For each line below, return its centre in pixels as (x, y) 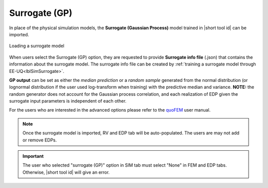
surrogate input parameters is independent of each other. (68, 101)
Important (33, 156)
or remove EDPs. (40, 140)
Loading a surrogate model (37, 46)
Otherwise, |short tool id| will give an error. (66, 172)
